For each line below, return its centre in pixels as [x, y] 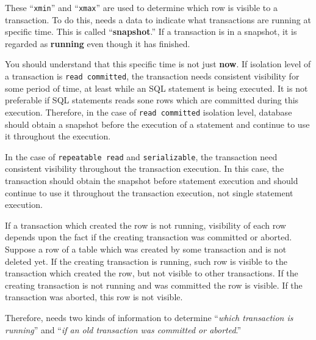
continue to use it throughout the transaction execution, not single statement [149, 192]
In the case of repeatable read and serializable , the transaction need [141, 156]
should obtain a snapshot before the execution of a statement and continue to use [157, 124]
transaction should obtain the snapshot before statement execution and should [152, 180]
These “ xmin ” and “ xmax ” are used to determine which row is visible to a [141, 7]
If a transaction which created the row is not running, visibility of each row [145, 225]
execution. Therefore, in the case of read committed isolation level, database [149, 112]
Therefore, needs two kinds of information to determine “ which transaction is [149, 317]
